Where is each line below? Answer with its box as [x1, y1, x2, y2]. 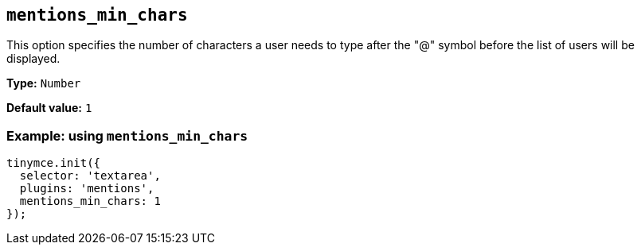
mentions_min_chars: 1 [19, 195, 161, 208]
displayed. [6, 52, 61, 66]
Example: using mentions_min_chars [6, 127, 248, 144]
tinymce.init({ [6, 156, 101, 170]
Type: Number [6, 76, 81, 91]
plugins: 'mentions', [19, 182, 154, 195]
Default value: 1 [6, 101, 92, 115]
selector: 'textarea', [19, 169, 161, 183]
